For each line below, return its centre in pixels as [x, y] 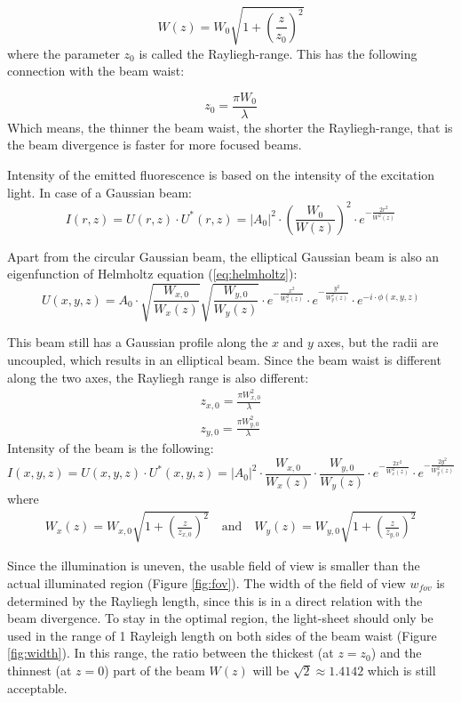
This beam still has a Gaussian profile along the [138, 342]
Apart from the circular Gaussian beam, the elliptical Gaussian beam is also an [223, 256]
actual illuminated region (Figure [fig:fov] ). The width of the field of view [207, 583]
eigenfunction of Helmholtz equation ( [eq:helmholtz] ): [152, 274]
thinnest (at [40, 670]
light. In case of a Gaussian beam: [99, 192]
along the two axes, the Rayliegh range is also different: [158, 377]
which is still [401, 670]
